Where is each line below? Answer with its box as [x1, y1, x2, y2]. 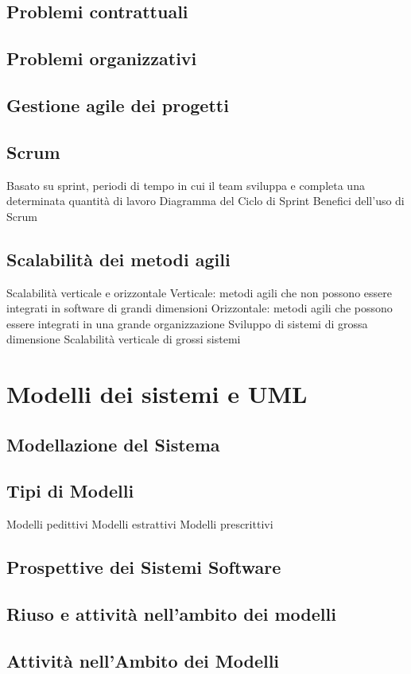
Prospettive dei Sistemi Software [6, 555, 281, 579]
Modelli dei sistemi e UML [6, 378, 308, 410]
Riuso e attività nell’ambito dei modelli [6, 602, 336, 626]
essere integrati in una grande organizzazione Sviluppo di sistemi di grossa [6, 315, 368, 331]
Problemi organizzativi [6, 46, 197, 71]
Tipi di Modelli [6, 478, 134, 503]
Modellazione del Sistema [6, 432, 220, 456]
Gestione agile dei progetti [6, 92, 229, 117]
